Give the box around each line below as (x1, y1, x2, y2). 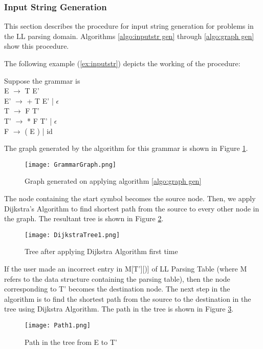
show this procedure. (4, 41, 69, 51)
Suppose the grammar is (4, 75, 80, 86)
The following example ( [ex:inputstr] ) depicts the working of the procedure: (4, 58, 240, 68)
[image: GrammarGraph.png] (25, 161, 116, 168)
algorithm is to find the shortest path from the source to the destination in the (4, 293, 251, 304)
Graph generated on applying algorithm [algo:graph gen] (25, 176, 202, 186)
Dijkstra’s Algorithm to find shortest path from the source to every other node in (4, 203, 259, 214)
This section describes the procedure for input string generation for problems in (4, 21, 254, 31)
